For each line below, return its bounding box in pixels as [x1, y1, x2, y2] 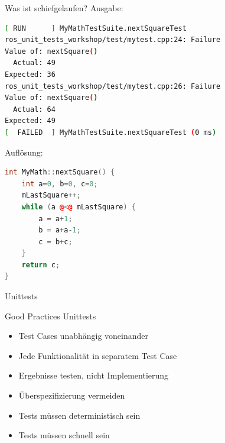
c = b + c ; [38, 237, 73, 246]
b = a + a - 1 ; [38, 226, 81, 235]
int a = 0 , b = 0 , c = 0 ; [21, 179, 98, 188]
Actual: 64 [13, 105, 56, 114]
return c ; [21, 260, 60, 269]
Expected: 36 [5, 70, 56, 79]
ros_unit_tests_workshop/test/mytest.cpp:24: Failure [5, 35, 221, 44]
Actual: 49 [13, 59, 56, 67]
